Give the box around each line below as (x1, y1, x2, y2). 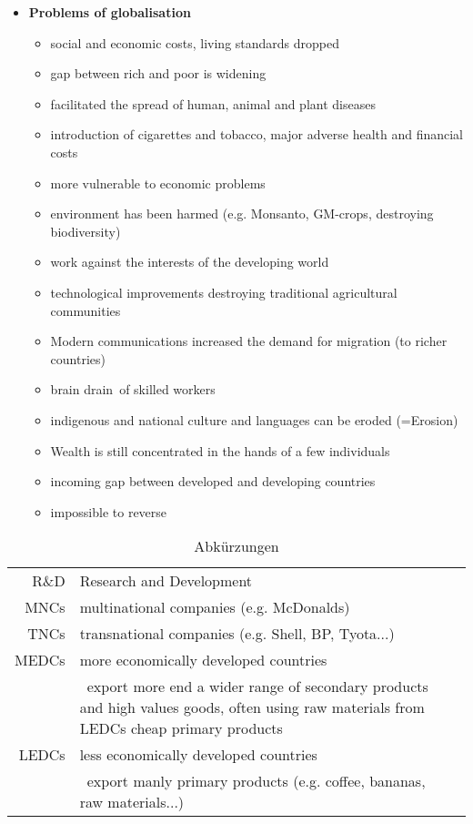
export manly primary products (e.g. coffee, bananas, (86, 770, 426, 792)
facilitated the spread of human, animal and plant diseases (50, 94, 376, 113)
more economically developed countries (79, 649, 327, 671)
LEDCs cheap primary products (79, 717, 283, 739)
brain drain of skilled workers (50, 380, 216, 399)
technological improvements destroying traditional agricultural (50, 282, 398, 301)
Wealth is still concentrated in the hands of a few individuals (50, 441, 390, 460)
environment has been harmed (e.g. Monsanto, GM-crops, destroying (50, 204, 434, 223)
